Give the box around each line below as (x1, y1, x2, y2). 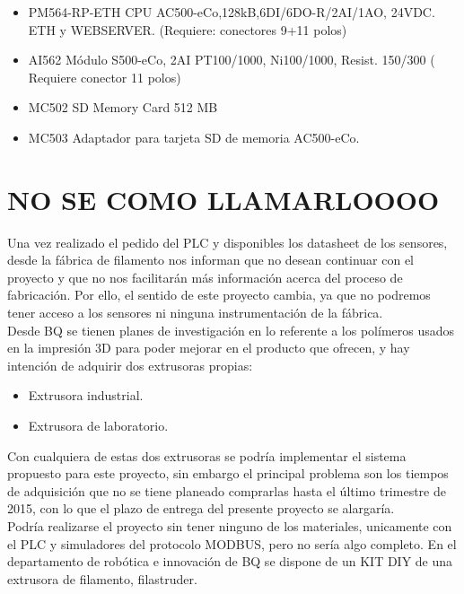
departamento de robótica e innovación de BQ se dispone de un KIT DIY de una (7, 552, 453, 571)
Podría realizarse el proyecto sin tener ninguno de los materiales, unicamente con (7, 517, 452, 535)
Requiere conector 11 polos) (28, 67, 181, 86)
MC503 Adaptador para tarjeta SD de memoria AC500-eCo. (28, 127, 360, 146)
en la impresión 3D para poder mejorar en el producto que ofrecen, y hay (7, 338, 410, 357)
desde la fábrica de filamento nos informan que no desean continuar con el (7, 250, 415, 269)
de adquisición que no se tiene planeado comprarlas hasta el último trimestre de (7, 481, 446, 500)
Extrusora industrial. (28, 386, 144, 405)
